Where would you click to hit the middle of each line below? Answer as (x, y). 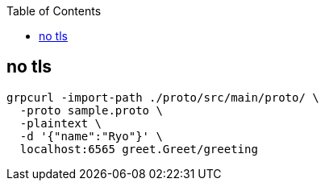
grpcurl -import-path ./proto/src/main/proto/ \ (163, 97)
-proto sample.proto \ (91, 110)
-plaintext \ (61, 123)
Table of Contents (54, 11)
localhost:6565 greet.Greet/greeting (139, 149)
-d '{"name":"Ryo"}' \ (91, 136)
